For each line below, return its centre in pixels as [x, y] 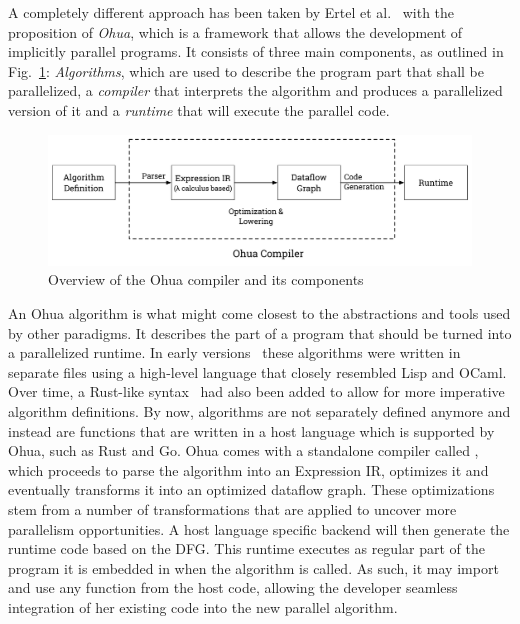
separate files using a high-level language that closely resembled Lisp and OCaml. [257, 371]
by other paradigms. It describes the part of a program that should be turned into [260, 332]
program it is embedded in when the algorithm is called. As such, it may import [253, 567]
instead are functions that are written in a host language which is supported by [251, 430]
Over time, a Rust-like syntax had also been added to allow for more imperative [256, 391]
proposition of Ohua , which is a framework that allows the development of [235, 31]
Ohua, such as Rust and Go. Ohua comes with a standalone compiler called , [243, 450]
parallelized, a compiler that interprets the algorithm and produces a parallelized [255, 90]
